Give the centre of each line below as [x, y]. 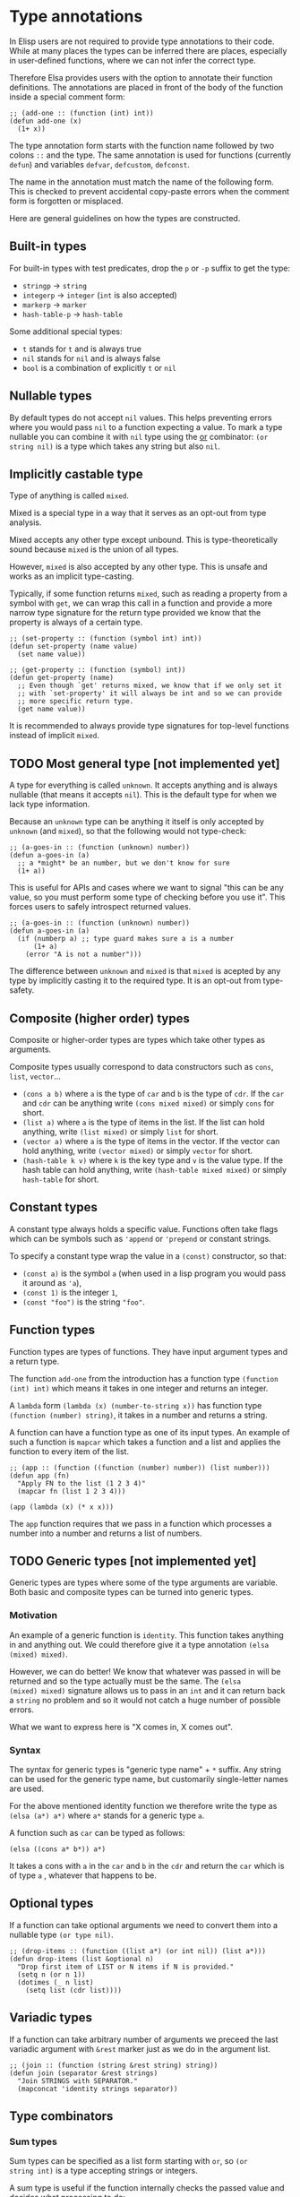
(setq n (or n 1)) [52, 1974]
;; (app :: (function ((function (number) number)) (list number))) [140, 1468]
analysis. [26, 522]
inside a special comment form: [67, 97]
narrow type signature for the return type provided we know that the [135, 613]
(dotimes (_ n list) [56, 1982]
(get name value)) [52, 710]
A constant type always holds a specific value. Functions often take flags [144, 1228]
